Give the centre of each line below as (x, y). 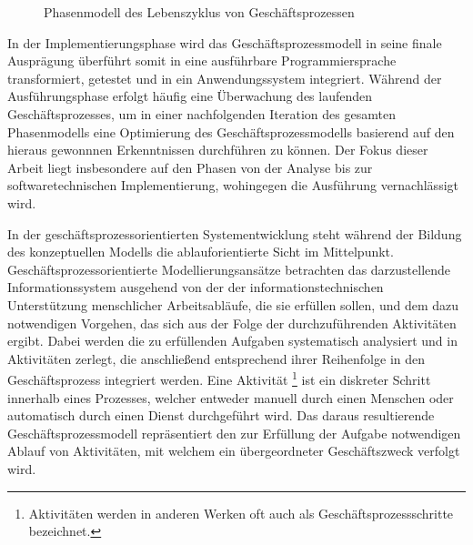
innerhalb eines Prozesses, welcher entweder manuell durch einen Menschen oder (231, 397)
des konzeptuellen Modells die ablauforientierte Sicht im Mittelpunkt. (201, 252)
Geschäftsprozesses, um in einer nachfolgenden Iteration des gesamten (201, 113)
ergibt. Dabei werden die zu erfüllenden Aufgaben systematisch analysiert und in (232, 341)
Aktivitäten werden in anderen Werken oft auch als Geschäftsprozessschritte (241, 513)
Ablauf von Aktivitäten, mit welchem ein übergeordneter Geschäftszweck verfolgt (234, 451)
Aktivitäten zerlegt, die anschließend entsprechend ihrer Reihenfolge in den (216, 358)
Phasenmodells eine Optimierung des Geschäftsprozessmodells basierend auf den (231, 131)
